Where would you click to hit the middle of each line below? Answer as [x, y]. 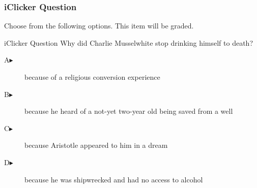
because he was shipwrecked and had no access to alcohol [114, 179]
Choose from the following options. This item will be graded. [99, 26]
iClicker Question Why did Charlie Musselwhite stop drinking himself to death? [128, 42]
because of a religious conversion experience [92, 77]
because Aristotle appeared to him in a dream [96, 145]
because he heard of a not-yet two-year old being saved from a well [129, 111]
